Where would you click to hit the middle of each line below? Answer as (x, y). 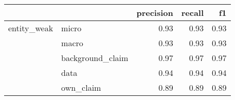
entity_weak (31, 28)
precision (155, 13)
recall (193, 13)
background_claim (95, 58)
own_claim (81, 87)
